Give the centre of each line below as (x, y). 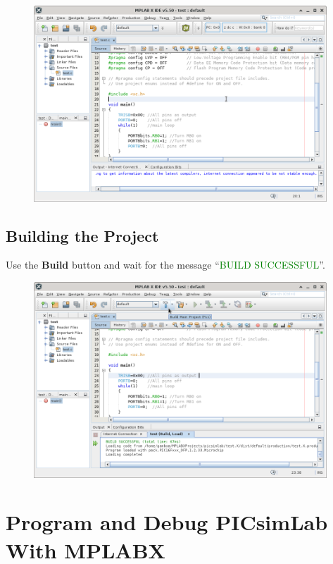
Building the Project (82, 235)
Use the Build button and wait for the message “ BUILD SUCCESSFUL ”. (165, 265)
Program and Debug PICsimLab (167, 522)
